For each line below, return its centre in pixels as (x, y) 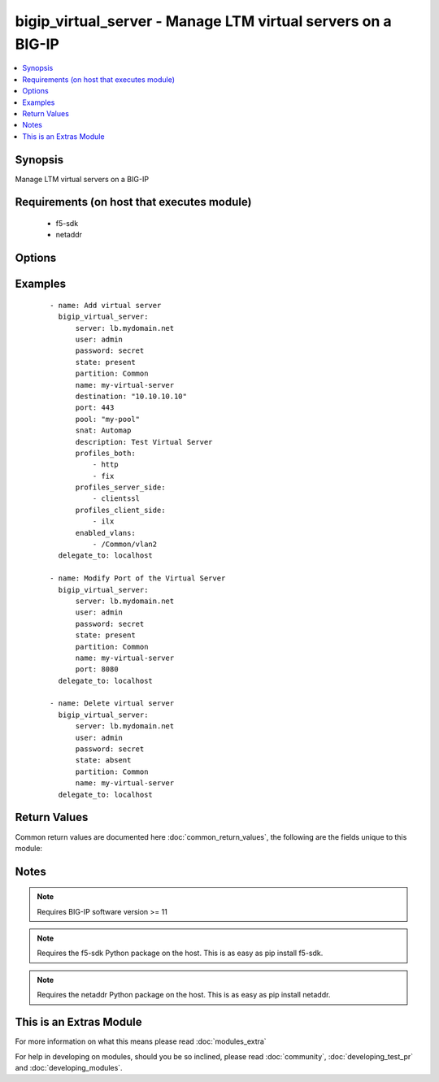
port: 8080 (97, 669)
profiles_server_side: (120, 487)
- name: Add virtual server (106, 305)
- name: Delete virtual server (112, 704)
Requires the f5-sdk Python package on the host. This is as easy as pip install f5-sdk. (180, 953)
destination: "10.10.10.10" (131, 396)
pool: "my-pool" (108, 419)
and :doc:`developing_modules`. (69, 1067)
